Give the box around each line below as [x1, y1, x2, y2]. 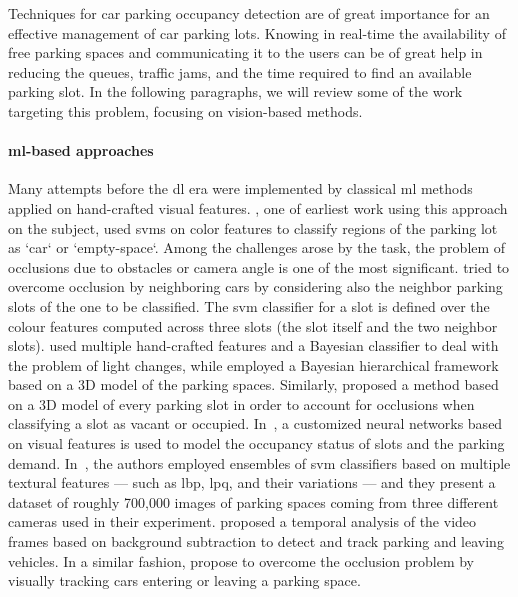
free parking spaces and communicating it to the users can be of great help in [8, 42, 483, 63]
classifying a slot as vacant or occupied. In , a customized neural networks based [8, 413, 503, 434]
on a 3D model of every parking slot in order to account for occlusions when [8, 393, 475, 414]
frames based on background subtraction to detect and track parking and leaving [8, 531, 504, 552]
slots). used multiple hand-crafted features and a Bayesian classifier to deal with [8, 335, 499, 356]
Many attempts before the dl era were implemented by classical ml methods [8, 178, 473, 199]
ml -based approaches [8, 140, 154, 161]
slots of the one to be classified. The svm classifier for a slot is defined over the [8, 295, 490, 316]
